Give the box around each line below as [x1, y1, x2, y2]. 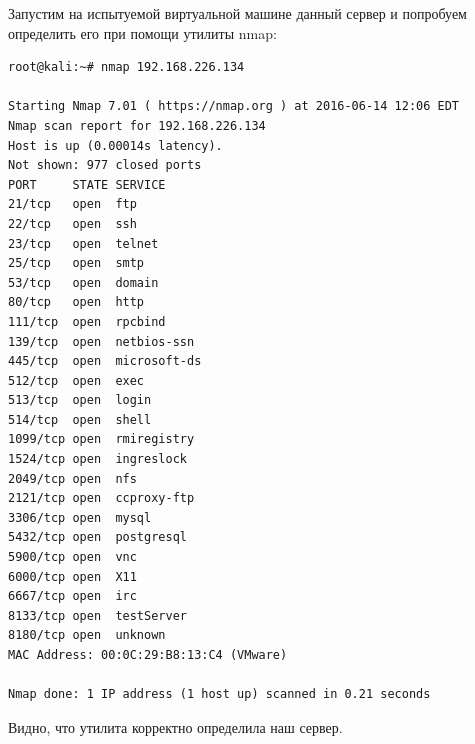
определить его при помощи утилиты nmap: [8, 22, 277, 43]
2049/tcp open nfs [8, 471, 137, 486]
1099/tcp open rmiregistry [8, 432, 195, 447]
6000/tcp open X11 [8, 569, 137, 584]
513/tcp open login [8, 393, 152, 408]
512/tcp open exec [8, 373, 145, 388]
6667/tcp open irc [8, 589, 137, 604]
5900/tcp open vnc [8, 550, 137, 565]
